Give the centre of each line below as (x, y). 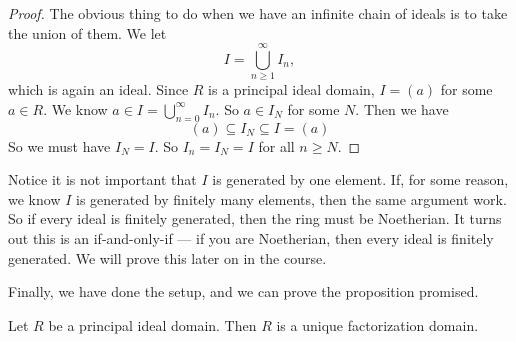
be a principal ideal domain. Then (152, 324)
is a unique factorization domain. (377, 324)
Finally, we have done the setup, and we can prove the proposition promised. (243, 291)
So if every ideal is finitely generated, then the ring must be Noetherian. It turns (255, 218)
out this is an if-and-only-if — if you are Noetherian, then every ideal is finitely (251, 238)
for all (276, 145)
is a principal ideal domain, (291, 89)
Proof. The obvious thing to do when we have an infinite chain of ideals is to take (258, 13)
